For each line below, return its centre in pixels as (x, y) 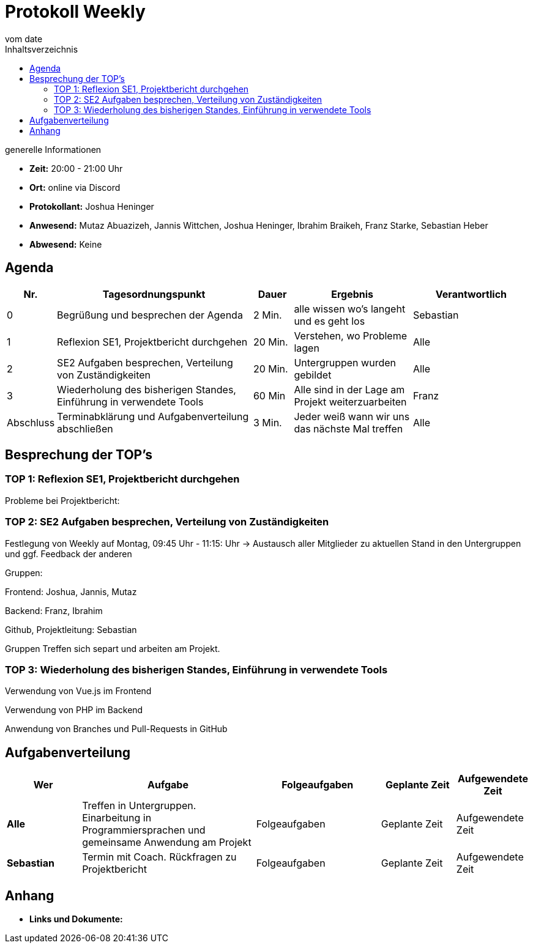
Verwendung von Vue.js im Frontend (78, 691)
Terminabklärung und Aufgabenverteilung (153, 416)
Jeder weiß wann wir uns (352, 416)
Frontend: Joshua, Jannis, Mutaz (71, 591)
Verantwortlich (471, 294)
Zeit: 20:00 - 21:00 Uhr (76, 168)
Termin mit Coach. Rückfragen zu (159, 857)
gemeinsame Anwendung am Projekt (167, 842)
